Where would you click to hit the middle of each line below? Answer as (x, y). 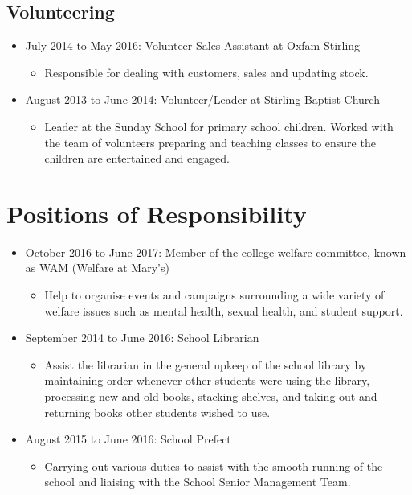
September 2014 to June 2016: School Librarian (142, 338)
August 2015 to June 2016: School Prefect (128, 439)
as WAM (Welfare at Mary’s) (97, 268)
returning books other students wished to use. (157, 412)
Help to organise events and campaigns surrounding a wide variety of (214, 295)
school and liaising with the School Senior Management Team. (198, 482)
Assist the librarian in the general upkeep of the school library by (206, 364)
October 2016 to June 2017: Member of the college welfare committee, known (216, 252)
